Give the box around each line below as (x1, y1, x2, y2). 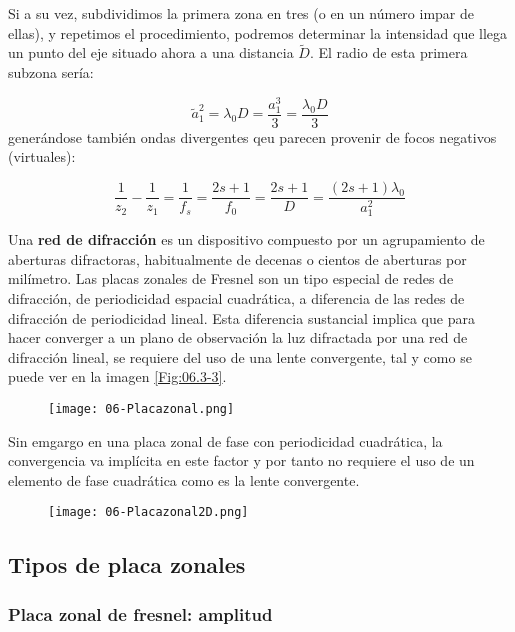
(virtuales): (8, 146, 76, 167)
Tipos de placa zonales (8, 549, 246, 580)
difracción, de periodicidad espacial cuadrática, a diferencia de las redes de (8, 287, 465, 308)
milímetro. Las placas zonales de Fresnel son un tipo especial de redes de (8, 268, 454, 289)
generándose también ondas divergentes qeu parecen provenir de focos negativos (8, 126, 497, 147)
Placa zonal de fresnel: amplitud (8, 601, 273, 626)
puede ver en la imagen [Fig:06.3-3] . (8, 366, 227, 387)
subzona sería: (8, 62, 94, 82)
